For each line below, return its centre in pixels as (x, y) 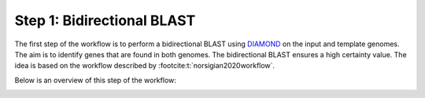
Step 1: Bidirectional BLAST (105, 20)
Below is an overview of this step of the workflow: (96, 80)
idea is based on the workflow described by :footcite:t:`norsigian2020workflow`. (145, 66)
